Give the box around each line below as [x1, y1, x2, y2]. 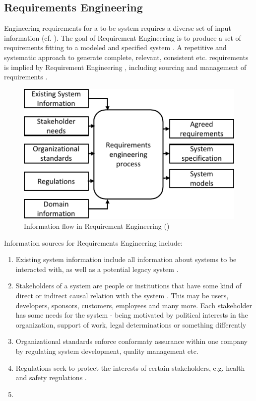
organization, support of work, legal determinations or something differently [15, 319, 247, 330]
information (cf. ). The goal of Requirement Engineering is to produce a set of [4, 32, 241, 43]
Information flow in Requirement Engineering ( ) [24, 220, 170, 231]
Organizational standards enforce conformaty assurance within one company [15, 336, 248, 346]
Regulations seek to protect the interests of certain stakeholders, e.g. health [15, 362, 245, 373]
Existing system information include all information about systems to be [15, 254, 237, 265]
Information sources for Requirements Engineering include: [4, 237, 183, 248]
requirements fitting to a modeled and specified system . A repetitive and [4, 42, 227, 53]
